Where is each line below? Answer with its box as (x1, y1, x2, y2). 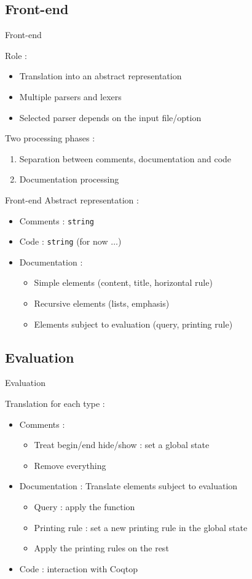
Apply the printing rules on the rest (34, 542, 169, 554)
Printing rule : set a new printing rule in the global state (34, 521, 248, 534)
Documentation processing (19, 173, 119, 186)
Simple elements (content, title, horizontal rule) (34, 276, 213, 289)
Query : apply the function (34, 500, 135, 513)
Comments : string (19, 214, 94, 227)
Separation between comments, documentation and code (19, 152, 232, 165)
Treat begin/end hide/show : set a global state (34, 438, 210, 451)
